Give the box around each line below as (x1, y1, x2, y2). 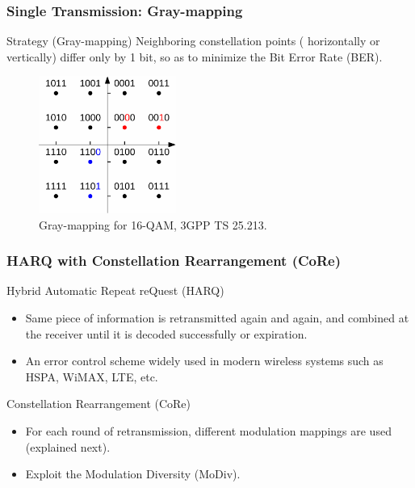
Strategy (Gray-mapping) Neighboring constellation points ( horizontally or (6, 32, 380, 49)
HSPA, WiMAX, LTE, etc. (25, 368, 158, 385)
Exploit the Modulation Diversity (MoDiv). (25, 465, 241, 482)
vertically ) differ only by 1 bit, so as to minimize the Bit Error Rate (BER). (6, 48, 383, 65)
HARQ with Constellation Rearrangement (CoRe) (6, 250, 342, 271)
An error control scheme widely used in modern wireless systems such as (25, 352, 384, 369)
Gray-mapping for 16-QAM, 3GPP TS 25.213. (39, 216, 267, 233)
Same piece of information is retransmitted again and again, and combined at (25, 309, 409, 326)
